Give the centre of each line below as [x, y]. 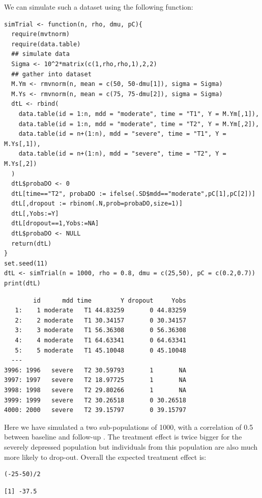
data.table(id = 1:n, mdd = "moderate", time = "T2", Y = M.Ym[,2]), [139, 124]
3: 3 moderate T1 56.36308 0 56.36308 [100, 330]
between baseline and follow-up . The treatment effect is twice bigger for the [123, 437]
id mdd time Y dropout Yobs [110, 300]
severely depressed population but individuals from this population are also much [131, 446]
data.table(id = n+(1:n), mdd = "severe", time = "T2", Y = [122, 154]
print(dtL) [22, 284]
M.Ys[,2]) [21, 164]
